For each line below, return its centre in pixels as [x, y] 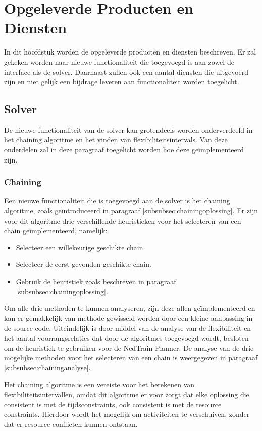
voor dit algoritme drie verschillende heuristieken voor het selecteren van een [123, 220]
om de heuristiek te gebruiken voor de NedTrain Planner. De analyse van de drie [129, 347]
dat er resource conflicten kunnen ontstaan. [71, 424]
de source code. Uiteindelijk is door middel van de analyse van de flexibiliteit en [128, 328]
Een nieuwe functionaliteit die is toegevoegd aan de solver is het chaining [117, 201]
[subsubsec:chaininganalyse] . [47, 367]
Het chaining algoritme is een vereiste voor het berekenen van [99, 384]
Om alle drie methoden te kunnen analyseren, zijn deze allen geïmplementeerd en [130, 308]
